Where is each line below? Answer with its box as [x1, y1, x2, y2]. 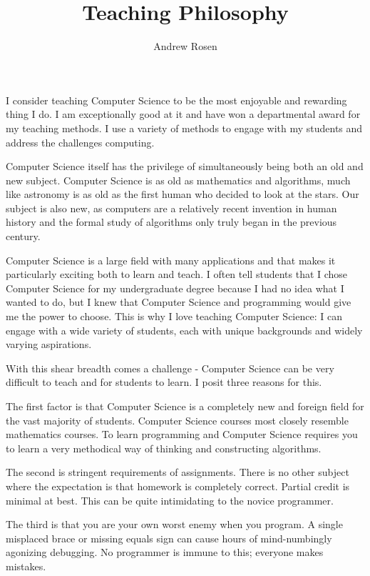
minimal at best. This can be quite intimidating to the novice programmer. [6, 492, 334, 507]
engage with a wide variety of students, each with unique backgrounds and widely [6, 322, 363, 337]
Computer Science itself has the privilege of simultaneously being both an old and [6, 159, 364, 174]
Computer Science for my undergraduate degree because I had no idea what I [6, 280, 344, 295]
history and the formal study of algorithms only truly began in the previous [6, 214, 337, 229]
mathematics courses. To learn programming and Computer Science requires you [6, 427, 358, 442]
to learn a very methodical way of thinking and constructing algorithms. [6, 440, 322, 455]
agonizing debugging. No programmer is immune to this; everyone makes [6, 545, 324, 560]
